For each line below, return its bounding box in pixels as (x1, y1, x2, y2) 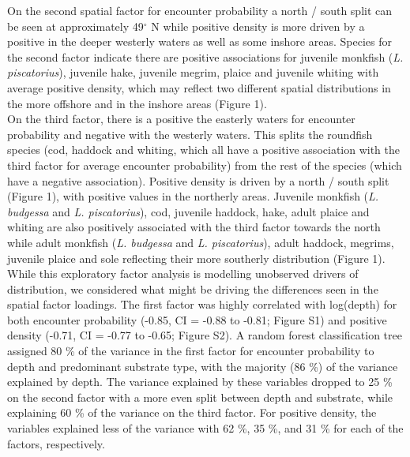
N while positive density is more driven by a (151, 17, 365, 34)
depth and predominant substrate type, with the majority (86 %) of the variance (7, 358, 398, 374)
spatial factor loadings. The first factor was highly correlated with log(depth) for (7, 296, 397, 313)
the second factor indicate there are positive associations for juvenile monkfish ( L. (7, 48, 404, 65)
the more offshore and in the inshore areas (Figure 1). (7, 95, 267, 111)
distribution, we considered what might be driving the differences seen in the (7, 280, 378, 297)
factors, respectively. (7, 435, 105, 451)
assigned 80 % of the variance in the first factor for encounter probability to (7, 343, 374, 359)
